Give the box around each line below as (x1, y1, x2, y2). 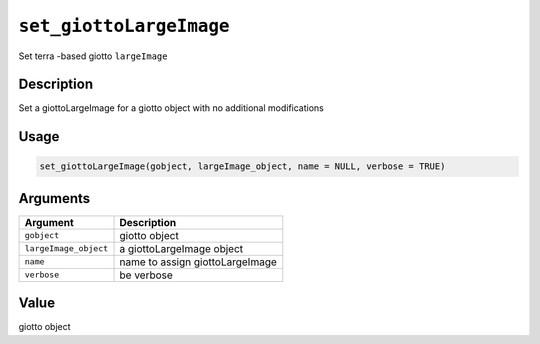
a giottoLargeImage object (119, 241, 244, 255)
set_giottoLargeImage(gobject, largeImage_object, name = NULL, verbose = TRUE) (39, 161, 446, 172)
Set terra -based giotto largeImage (18, 50, 168, 62)
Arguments (18, 190, 91, 207)
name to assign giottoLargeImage (119, 255, 277, 269)
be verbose (119, 268, 174, 282)
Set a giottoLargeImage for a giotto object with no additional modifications (18, 102, 325, 114)
